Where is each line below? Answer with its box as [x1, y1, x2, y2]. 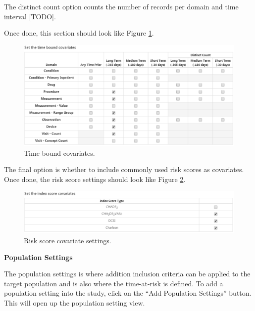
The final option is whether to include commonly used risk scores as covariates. [4, 164, 244, 175]
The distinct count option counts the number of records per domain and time [4, 1, 239, 11]
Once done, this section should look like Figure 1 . [4, 28, 154, 38]
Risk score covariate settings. [24, 235, 111, 245]
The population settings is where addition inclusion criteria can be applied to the [4, 268, 251, 279]
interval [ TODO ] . [4, 11, 56, 21]
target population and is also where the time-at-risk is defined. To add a [4, 278, 223, 288]
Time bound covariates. [24, 147, 95, 158]
